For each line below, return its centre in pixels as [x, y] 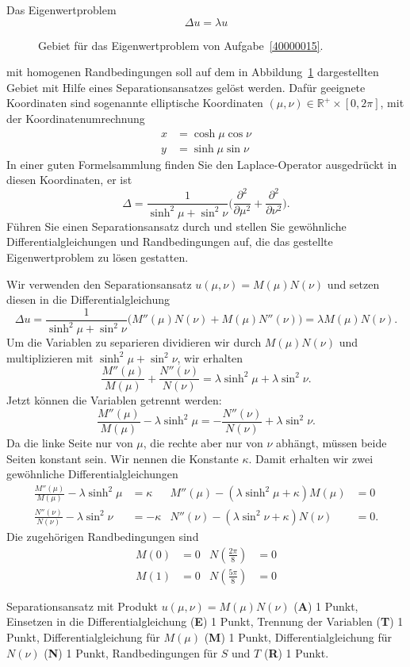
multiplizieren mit [50, 357]
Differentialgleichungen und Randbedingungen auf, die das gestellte [170, 241]
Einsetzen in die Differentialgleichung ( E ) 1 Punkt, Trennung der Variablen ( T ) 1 [205, 621]
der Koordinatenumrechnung [76, 118]
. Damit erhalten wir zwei [311, 458]
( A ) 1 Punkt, [326, 606]
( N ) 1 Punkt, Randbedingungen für [131, 652]
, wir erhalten [210, 357]
